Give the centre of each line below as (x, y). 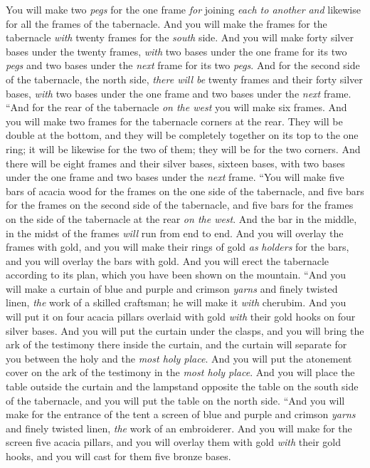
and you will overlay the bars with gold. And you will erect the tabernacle (168, 260)
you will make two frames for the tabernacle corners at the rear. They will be (174, 121)
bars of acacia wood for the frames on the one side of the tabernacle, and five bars (185, 191)
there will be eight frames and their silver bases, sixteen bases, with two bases (175, 163)
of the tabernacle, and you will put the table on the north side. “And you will (175, 400)
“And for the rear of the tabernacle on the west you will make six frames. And (176, 107)
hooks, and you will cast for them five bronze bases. (118, 456)
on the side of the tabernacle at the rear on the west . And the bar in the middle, (181, 218)
